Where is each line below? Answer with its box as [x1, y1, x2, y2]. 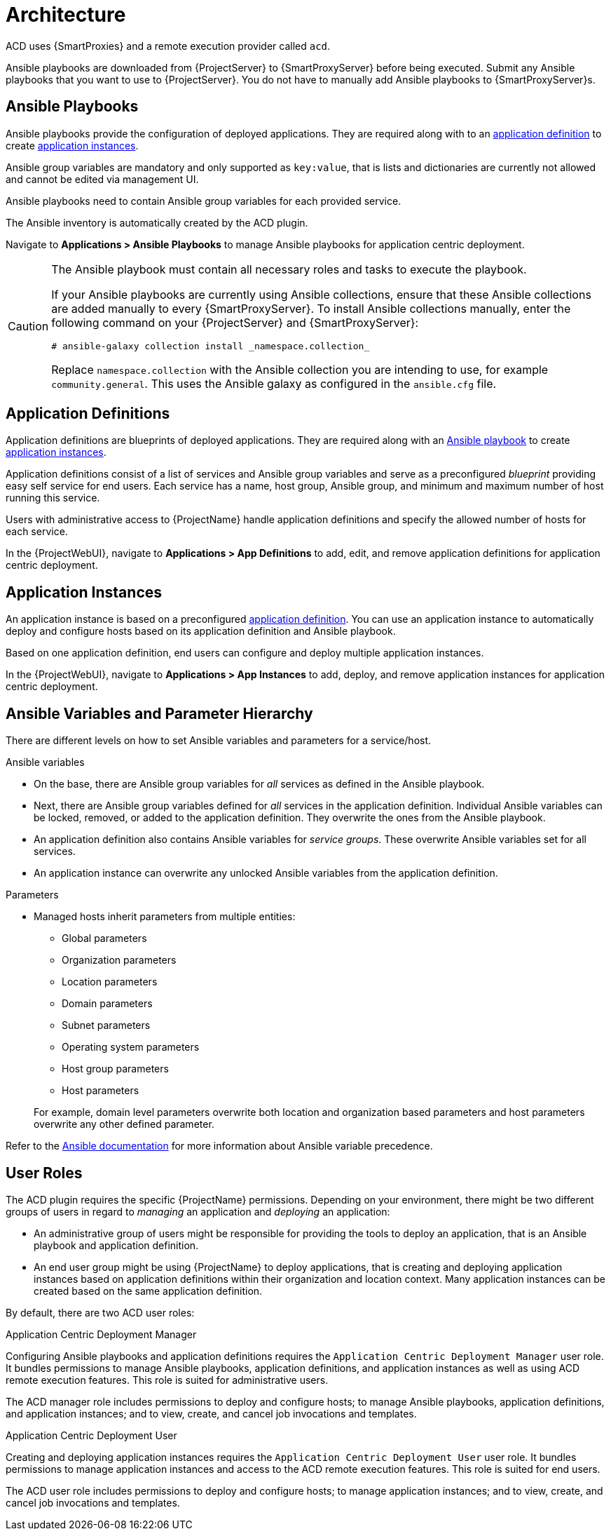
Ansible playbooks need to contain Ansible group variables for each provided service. [6, 194, 401, 207]
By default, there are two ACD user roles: [6, 1306, 195, 1319]
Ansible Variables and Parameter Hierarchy [6, 704, 313, 722]
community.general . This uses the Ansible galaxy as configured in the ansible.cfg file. [51, 376, 497, 391]
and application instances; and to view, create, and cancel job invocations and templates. [6, 1407, 417, 1420]
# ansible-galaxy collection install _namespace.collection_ [51, 340, 370, 351]
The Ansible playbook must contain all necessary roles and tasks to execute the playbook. [51, 262, 527, 276]
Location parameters [62, 976, 158, 988]
